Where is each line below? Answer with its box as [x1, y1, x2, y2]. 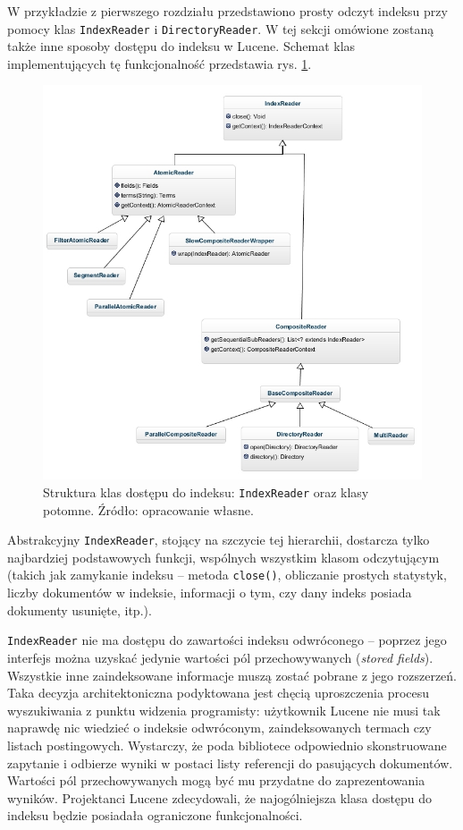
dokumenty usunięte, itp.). [7, 600, 152, 619]
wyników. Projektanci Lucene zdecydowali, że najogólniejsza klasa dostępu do [7, 788, 433, 807]
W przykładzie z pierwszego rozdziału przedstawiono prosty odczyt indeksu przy [7, 2, 448, 20]
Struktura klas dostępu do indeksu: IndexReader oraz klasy [43, 482, 369, 501]
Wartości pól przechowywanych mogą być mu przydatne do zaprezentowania [7, 771, 425, 790]
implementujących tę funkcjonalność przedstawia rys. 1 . [7, 54, 312, 72]
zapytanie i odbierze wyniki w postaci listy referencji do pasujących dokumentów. [7, 753, 453, 772]
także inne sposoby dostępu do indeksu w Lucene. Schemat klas [7, 37, 356, 55]
